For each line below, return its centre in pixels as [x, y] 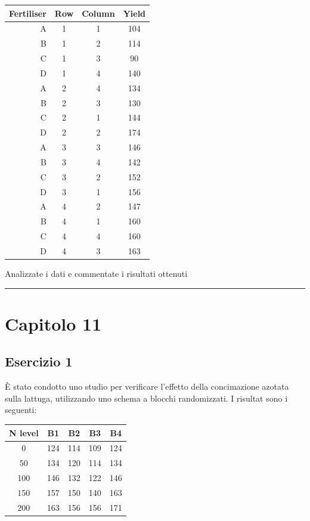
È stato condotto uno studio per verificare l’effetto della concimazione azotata [147, 386]
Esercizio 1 [39, 361]
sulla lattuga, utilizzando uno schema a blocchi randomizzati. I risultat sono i [146, 398]
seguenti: [21, 410]
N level [24, 432]
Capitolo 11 [53, 323]
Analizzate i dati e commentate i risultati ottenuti [96, 274]
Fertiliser [28, 13]
